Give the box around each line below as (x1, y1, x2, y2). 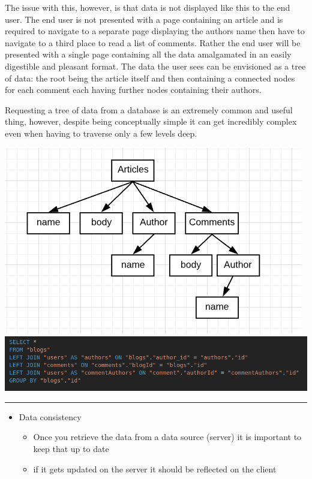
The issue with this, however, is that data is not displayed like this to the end (5, 1, 290, 13)
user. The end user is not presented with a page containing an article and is (5, 13, 283, 25)
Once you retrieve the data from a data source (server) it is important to (33, 430, 302, 443)
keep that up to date (33, 442, 109, 454)
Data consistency (19, 410, 82, 423)
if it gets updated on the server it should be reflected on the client (33, 462, 277, 475)
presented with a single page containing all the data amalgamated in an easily (5, 48, 292, 61)
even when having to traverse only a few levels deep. (5, 126, 197, 139)
